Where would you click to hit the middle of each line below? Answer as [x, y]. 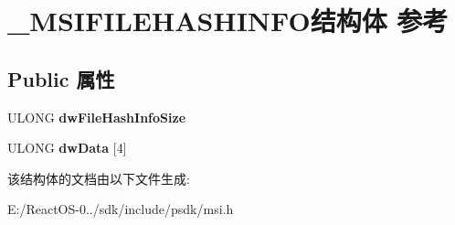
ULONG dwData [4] [67, 148]
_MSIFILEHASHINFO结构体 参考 [228, 21]
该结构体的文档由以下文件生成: [99, 178]
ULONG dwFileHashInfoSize [97, 117]
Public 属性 [61, 78]
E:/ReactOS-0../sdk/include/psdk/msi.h [121, 209]
